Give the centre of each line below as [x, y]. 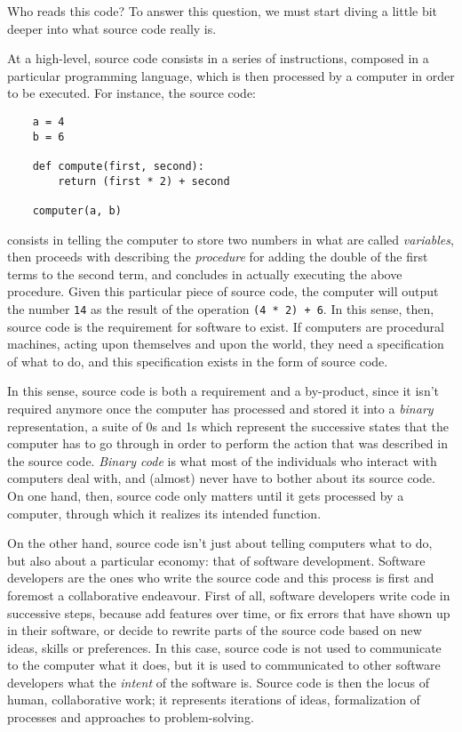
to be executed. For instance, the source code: [132, 93]
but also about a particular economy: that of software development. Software [216, 560]
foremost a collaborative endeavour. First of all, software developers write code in [229, 595]
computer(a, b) [77, 210]
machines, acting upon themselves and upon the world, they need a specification [226, 344]
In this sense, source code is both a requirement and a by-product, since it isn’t [223, 391]
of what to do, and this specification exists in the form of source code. [198, 361]
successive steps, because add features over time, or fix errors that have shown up [229, 612]
